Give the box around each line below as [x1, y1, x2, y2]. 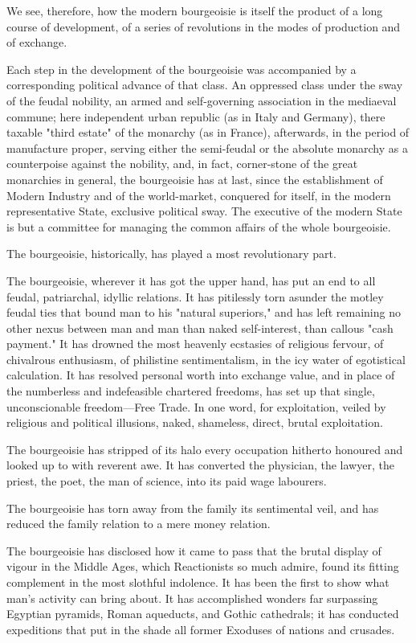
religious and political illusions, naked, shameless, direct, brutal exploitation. [6, 414, 383, 431]
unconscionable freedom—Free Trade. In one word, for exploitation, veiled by [6, 398, 386, 415]
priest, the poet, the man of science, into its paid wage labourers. [6, 473, 327, 489]
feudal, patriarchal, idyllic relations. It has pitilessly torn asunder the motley [6, 288, 384, 305]
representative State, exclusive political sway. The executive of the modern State [6, 203, 402, 219]
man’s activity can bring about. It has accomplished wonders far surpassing [6, 589, 378, 606]
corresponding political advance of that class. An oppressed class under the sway [6, 76, 403, 93]
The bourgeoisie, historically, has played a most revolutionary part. [6, 245, 336, 262]
